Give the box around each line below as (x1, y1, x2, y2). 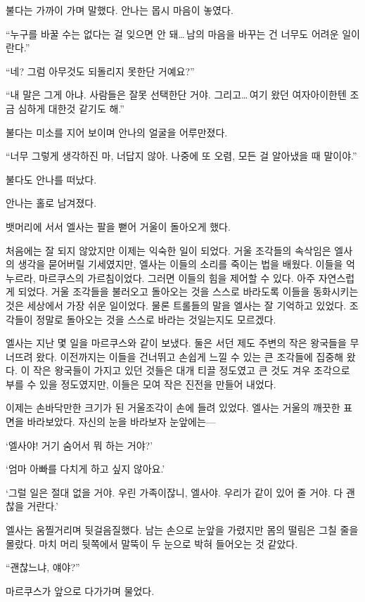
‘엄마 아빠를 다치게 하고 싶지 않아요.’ (6, 461, 165, 476)
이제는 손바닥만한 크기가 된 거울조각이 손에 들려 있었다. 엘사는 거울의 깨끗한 (6, 400, 340, 415)
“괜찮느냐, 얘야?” (6, 560, 80, 575)
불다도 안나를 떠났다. (6, 172, 97, 186)
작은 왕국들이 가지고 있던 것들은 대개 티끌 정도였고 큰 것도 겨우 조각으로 (32, 363, 350, 378)
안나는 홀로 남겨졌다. (6, 196, 97, 210)
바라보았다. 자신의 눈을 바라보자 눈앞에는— (27, 414, 216, 429)
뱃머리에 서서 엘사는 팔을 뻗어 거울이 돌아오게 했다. (6, 219, 231, 233)
